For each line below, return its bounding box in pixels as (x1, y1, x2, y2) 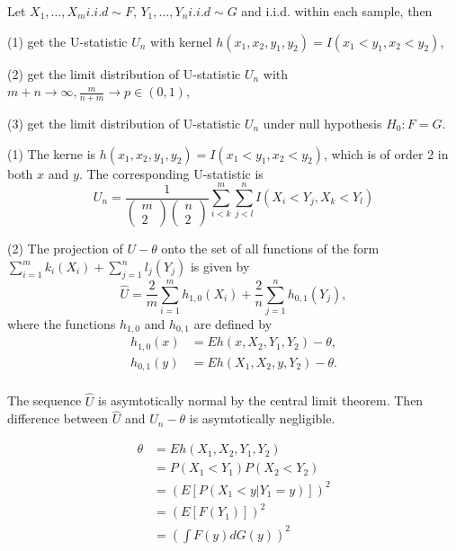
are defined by (193, 314, 273, 333)
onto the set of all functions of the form (161, 239, 380, 258)
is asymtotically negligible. (189, 409, 335, 428)
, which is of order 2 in (323, 144, 449, 163)
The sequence (7, 391, 82, 410)
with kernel (150, 31, 212, 50)
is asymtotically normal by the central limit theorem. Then (98, 391, 424, 410)
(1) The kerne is (7, 144, 96, 163)
